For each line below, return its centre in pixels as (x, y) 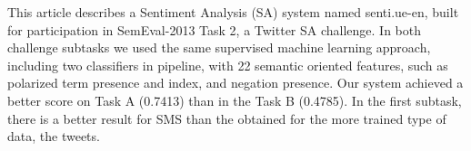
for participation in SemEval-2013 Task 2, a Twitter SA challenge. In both (215, 29)
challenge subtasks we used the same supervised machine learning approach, (219, 47)
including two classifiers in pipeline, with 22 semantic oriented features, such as (228, 65)
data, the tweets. (54, 136)
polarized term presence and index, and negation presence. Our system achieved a (235, 83)
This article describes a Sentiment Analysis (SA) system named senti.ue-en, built (233, 12)
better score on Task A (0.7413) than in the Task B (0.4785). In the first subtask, (235, 100)
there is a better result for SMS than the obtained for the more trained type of (227, 118)
